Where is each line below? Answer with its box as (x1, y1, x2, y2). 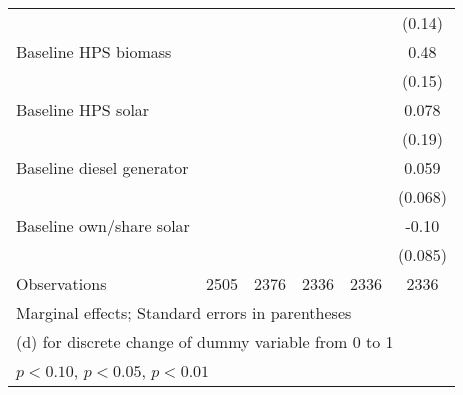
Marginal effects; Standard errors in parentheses (16, 301, 352, 324)
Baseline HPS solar (16, 98, 150, 121)
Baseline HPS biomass (16, 40, 172, 63)
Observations (16, 272, 107, 295)
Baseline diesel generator (16, 156, 189, 179)
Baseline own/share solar (16, 214, 190, 237)
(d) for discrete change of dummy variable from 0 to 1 (16, 330, 394, 353)
